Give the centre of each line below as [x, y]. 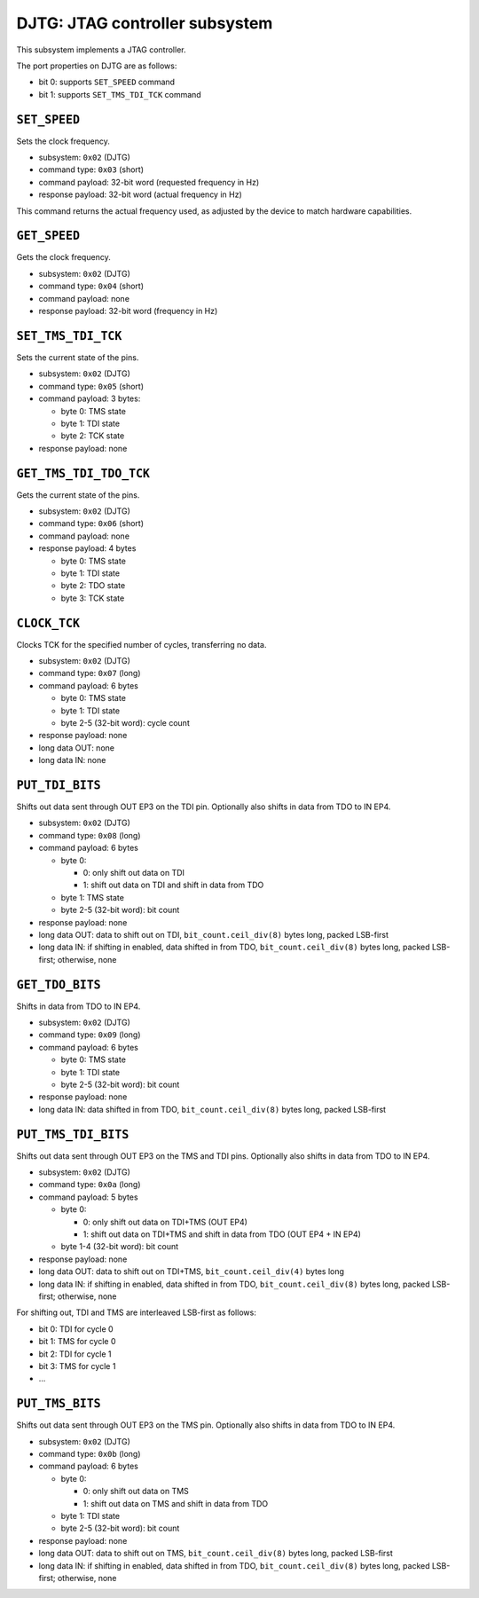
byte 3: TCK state [93, 598]
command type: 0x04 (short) [91, 286]
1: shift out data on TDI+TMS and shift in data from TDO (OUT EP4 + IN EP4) [222, 1234]
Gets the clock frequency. [63, 257]
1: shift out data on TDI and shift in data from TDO [173, 885]
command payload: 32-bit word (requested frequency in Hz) [149, 182]
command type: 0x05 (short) [91, 386]
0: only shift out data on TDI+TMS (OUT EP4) [165, 1222]
